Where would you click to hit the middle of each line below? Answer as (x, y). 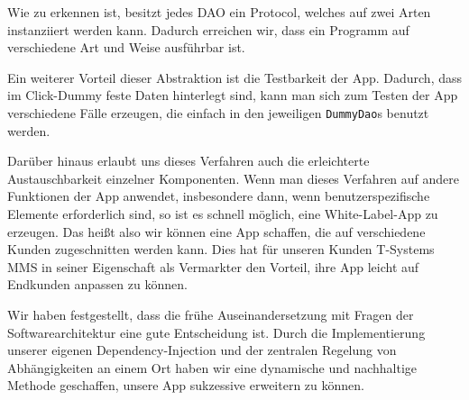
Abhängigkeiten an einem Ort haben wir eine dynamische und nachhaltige (212, 367)
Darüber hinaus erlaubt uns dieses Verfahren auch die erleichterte (189, 161)
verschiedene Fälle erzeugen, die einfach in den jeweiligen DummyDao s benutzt (218, 112)
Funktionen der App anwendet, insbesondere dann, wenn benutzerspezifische (219, 196)
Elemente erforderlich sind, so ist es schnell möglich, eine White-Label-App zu (223, 214)
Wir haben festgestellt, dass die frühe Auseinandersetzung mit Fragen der (211, 314)
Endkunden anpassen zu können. (97, 284)
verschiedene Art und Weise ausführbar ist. (126, 47)
